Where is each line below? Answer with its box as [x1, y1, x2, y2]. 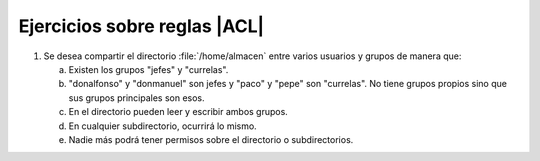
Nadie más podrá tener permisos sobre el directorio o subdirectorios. [68, 133, 354, 145]
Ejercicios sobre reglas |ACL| [18, 15, 265, 37]
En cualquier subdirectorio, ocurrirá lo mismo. [68, 120, 257, 132]
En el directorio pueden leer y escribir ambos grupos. [68, 106, 289, 118]
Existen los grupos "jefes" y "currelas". [68, 63, 229, 75]
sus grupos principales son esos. [68, 91, 205, 104]
